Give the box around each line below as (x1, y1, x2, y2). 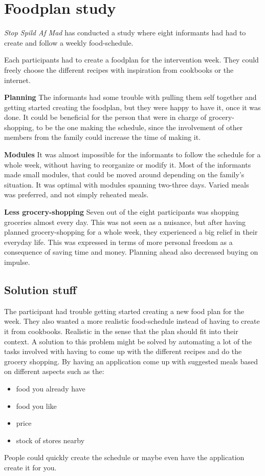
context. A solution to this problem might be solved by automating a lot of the (4, 336, 252, 346)
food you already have (16, 383, 85, 394)
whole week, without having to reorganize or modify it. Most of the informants (4, 159, 251, 170)
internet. (4, 74, 31, 85)
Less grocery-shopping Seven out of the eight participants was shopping (4, 206, 239, 217)
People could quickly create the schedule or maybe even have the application (4, 452, 245, 463)
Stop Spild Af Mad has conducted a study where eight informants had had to (4, 27, 246, 38)
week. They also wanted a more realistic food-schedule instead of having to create (4, 316, 260, 326)
